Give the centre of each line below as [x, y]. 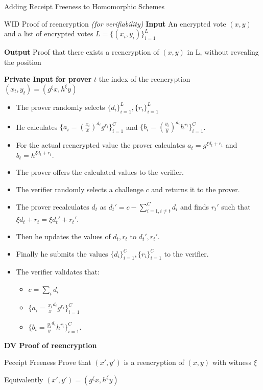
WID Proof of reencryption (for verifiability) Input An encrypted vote [115, 23]
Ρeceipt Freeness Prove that [48, 362]
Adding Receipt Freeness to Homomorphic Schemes [85, 6]
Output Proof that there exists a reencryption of [82, 52]
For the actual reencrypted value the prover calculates [101, 145]
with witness [232, 362]
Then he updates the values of [63, 236]
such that [236, 206]
